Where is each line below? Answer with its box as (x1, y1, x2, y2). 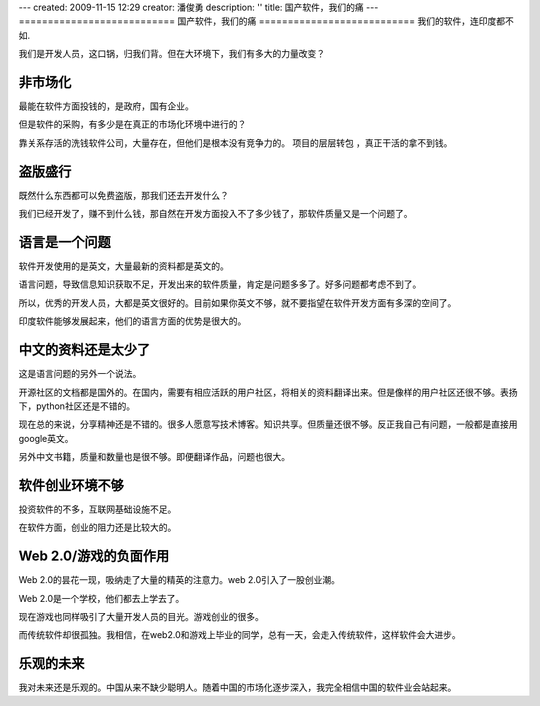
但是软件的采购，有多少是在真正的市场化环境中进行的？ (18, 118, 247, 130)
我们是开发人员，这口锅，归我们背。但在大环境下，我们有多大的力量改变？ (18, 48, 325, 60)
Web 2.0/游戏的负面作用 (18, 548, 170, 565)
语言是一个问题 (18, 233, 111, 250)
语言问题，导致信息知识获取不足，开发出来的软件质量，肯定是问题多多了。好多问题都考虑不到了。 (18, 278, 422, 290)
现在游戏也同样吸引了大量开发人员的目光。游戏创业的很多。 (18, 611, 264, 623)
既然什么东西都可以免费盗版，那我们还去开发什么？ (18, 189, 229, 201)
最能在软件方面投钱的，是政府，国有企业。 (18, 100, 194, 112)
